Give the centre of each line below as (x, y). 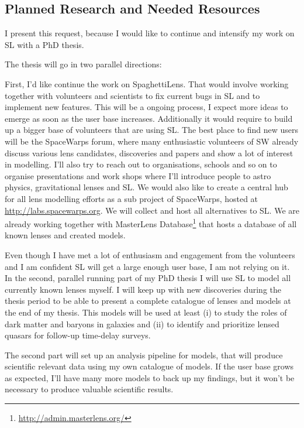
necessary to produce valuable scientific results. (89, 389)
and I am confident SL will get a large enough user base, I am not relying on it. (147, 266)
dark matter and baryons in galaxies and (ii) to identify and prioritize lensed (142, 323)
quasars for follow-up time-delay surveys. (78, 335)
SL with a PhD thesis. (44, 44)
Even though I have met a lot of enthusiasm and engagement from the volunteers (150, 254)
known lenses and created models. (65, 235)
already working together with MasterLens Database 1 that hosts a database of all (151, 223)
